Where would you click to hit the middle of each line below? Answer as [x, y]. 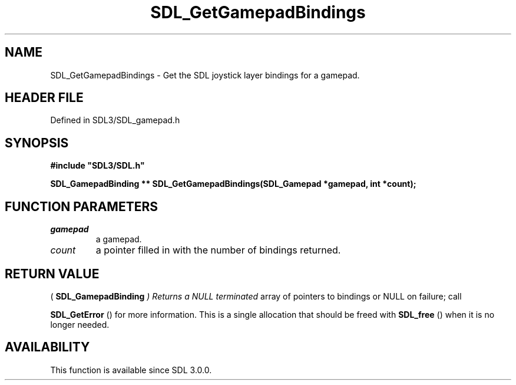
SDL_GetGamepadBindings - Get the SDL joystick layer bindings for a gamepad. [205, 75]
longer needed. [80, 324]
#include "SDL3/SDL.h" [97, 166]
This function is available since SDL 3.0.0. [131, 370]
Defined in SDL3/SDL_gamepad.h [115, 120]
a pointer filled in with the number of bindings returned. [218, 250]
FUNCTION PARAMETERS [81, 206]
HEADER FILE [44, 98]
